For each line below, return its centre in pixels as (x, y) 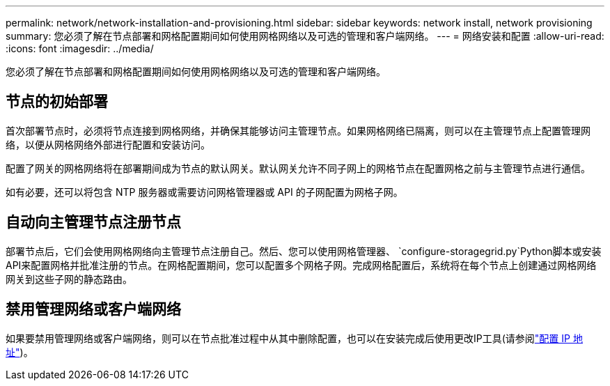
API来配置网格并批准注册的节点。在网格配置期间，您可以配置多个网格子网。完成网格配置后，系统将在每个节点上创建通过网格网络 (301, 265)
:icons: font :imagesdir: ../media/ (80, 48)
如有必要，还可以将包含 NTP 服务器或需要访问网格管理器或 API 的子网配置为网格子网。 (204, 192)
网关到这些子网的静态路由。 (69, 279)
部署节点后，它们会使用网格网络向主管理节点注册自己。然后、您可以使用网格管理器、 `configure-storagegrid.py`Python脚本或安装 (304, 251)
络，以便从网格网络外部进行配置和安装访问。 (108, 144)
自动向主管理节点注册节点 (93, 222)
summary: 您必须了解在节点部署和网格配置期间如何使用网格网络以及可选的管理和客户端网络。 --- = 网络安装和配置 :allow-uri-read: (305, 36)
